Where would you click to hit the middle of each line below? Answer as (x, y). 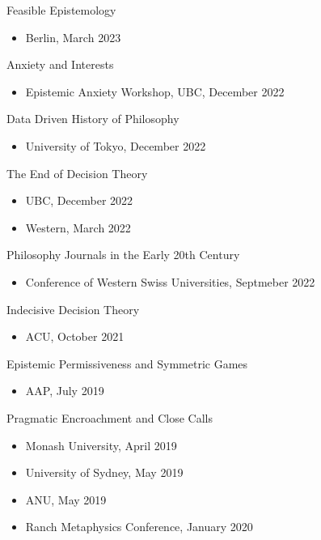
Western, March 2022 (78, 227)
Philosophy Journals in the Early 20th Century (123, 255)
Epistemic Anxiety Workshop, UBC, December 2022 (155, 91)
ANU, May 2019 (66, 499)
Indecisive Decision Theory (73, 309)
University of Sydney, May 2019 (104, 472)
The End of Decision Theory (77, 173)
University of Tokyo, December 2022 (116, 145)
